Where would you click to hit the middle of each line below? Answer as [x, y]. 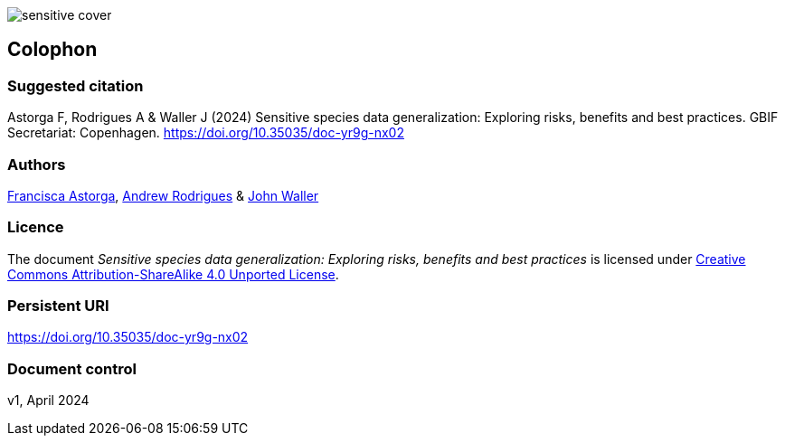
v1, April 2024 [48, 401]
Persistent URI [58, 306]
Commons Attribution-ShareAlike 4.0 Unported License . [173, 274]
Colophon [52, 50]
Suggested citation [76, 85]
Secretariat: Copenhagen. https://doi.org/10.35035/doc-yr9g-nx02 [206, 133]
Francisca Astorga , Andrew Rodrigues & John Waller [163, 195]
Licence [36, 227]
